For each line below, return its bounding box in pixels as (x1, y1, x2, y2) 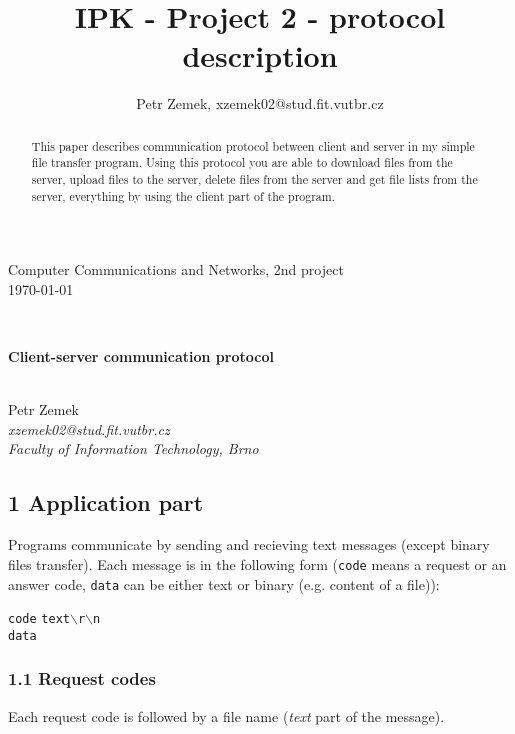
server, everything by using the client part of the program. (31, 187, 336, 204)
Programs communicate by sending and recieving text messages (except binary (8, 534, 490, 555)
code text (8, 612, 70, 627)
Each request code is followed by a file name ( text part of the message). (8, 705, 445, 726)
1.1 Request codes (8, 666, 156, 691)
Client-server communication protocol (8, 346, 274, 367)
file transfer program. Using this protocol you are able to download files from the (31, 154, 453, 171)
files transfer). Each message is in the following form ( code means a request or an (8, 553, 507, 574)
